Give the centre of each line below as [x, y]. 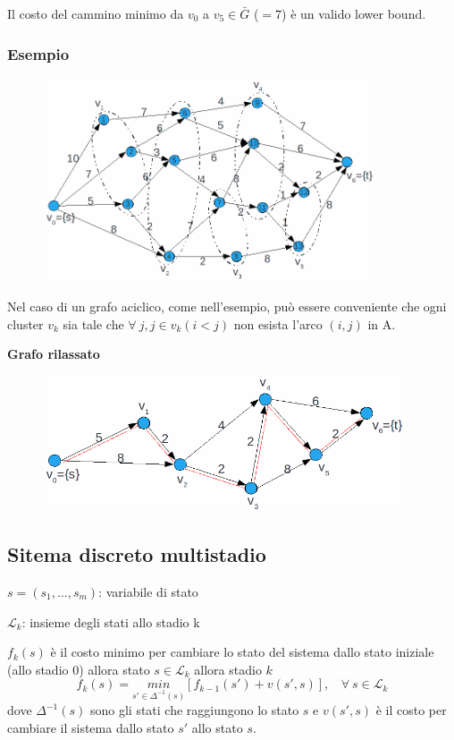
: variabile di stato [148, 591]
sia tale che [93, 323]
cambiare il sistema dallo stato [91, 727]
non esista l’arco [278, 323]
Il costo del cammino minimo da [96, 13]
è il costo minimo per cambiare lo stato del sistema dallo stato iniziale [242, 652]
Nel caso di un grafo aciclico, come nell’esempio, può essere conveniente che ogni [227, 306]
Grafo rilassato [54, 354]
